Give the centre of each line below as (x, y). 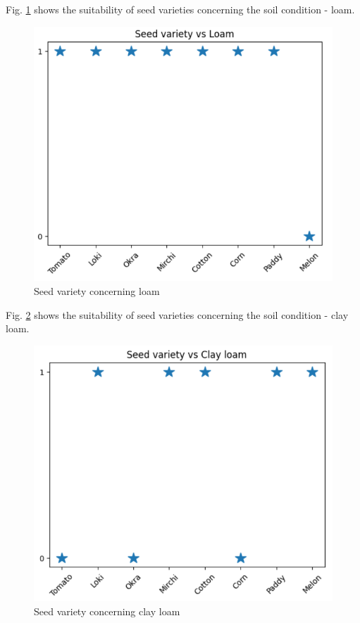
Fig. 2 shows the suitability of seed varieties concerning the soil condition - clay (177, 314)
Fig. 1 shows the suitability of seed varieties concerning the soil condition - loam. (180, 9)
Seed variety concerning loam (97, 291)
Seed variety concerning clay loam (107, 611)
